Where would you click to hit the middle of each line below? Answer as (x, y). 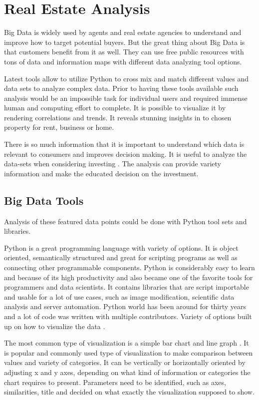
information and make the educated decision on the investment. (101, 173)
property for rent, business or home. (59, 127)
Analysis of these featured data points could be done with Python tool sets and (126, 221)
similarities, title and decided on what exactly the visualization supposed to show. (129, 392)
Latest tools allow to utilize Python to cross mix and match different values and (127, 78)
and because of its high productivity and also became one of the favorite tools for (129, 277)
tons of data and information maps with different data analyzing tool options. (123, 61)
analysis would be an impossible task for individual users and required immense (126, 98)
